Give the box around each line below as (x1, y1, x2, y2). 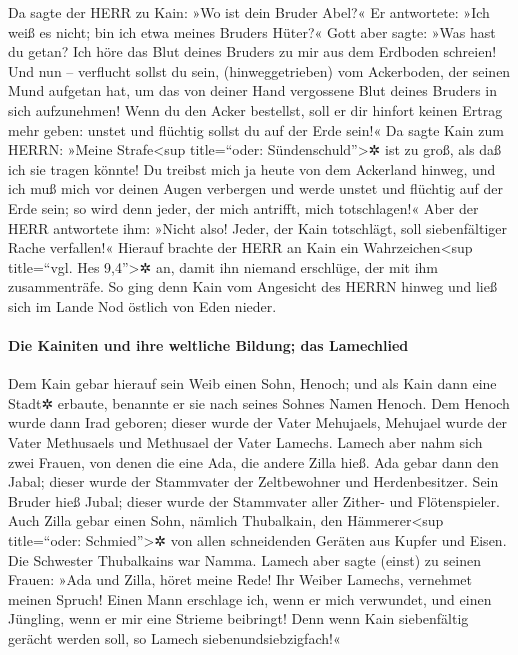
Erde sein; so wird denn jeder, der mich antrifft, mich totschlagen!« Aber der (8, 197, 479, 218)
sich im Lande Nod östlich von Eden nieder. (8, 295, 277, 316)
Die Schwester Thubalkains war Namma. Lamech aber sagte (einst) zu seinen (8, 549, 481, 570)
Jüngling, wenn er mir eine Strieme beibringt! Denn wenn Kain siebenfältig (8, 608, 469, 629)
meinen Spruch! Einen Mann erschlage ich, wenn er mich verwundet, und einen (8, 588, 492, 609)
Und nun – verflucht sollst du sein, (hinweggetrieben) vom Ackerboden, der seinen (8, 60, 511, 81)
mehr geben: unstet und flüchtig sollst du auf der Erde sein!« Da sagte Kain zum (8, 119, 504, 140)
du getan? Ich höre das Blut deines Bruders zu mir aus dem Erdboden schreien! (8, 41, 497, 62)
